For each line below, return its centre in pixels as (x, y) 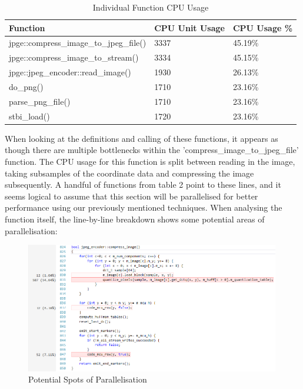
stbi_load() (29, 116)
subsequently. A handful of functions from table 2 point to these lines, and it (143, 184)
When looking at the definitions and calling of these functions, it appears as (141, 138)
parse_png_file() (40, 101)
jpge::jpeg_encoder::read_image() (70, 72)
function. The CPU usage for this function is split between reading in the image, (150, 161)
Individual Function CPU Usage (151, 7)
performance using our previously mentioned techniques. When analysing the (144, 207)
